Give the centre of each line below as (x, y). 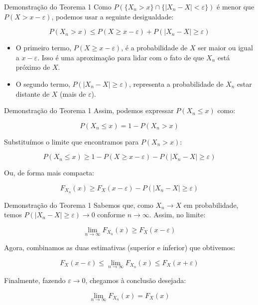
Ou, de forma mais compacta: (49, 173)
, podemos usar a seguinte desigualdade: (113, 16)
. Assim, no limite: (177, 215)
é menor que (236, 6)
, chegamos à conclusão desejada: (136, 280)
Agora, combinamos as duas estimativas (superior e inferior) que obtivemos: (120, 247)
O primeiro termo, (44, 48)
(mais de (73, 93)
